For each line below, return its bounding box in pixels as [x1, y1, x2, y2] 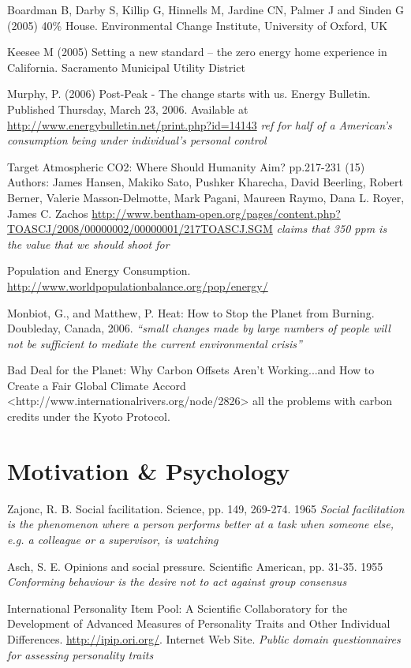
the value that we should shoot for [7, 235, 170, 252]
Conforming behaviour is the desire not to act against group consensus [7, 573, 347, 590]
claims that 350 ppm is [276, 220, 387, 237]
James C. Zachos [7, 205, 88, 221]
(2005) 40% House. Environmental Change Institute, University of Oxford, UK [7, 17, 388, 33]
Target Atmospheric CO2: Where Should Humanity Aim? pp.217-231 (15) [7, 158, 365, 175]
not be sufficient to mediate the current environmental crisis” [7, 335, 302, 351]
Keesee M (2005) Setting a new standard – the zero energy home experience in [7, 43, 387, 60]
